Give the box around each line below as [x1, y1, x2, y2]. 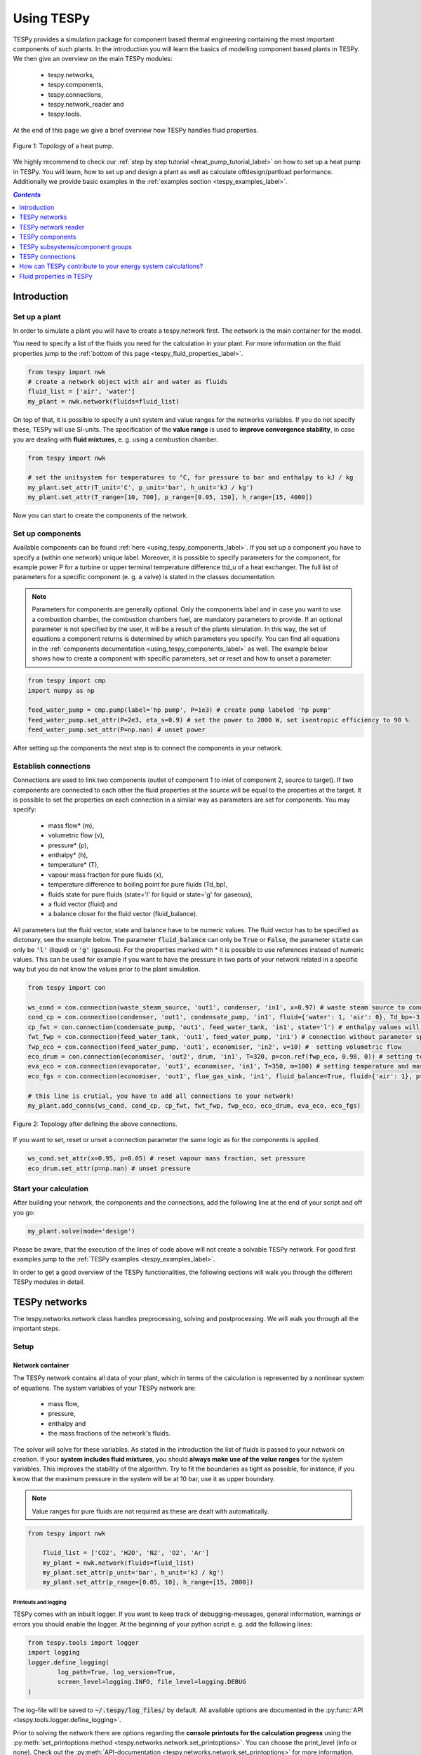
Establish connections [13, 761, 91, 771]
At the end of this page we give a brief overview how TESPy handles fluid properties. [13, 126, 259, 134]
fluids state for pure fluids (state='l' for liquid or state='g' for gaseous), [48, 890, 253, 899]
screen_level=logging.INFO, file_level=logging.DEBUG [57, 1678, 246, 1686]
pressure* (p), [48, 841, 89, 849]
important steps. [13, 1324, 61, 1333]
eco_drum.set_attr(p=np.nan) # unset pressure [27, 1164, 191, 1172]
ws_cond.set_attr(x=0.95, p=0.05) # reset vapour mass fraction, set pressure [27, 1155, 305, 1163]
